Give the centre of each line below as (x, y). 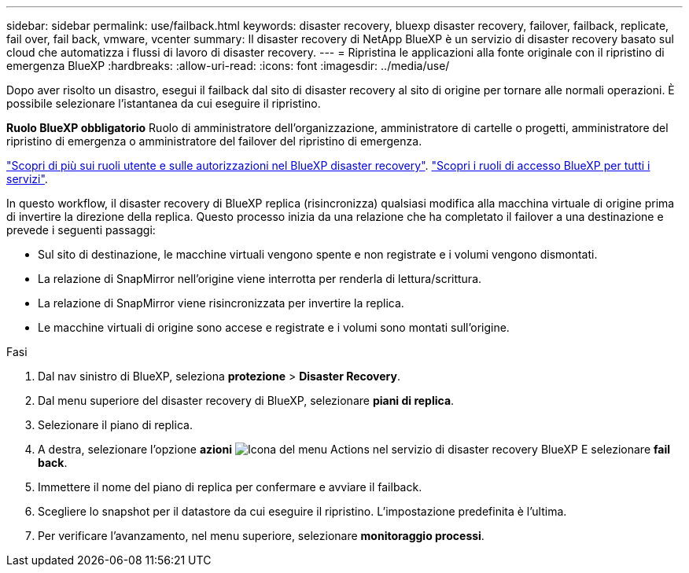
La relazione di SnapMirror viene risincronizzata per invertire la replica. (221, 303)
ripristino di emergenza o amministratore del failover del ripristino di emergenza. (214, 141)
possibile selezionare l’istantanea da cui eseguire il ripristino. (164, 103)
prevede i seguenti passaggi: (81, 230)
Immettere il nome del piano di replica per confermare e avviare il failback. (230, 487)
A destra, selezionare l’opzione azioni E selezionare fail (354, 449)
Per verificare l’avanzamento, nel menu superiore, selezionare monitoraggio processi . (261, 536)
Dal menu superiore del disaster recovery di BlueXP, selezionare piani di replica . (246, 400)
